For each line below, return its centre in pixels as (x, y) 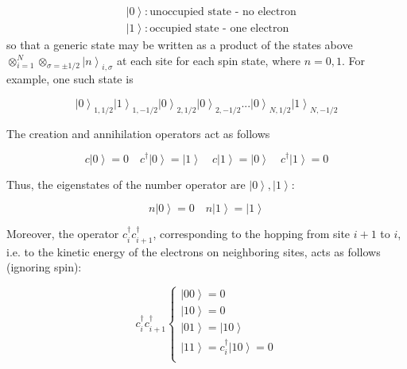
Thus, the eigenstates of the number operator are (126, 184)
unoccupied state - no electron (223, 12)
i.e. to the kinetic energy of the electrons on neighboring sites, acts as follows (194, 251)
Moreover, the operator (63, 234)
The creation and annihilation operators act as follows (138, 133)
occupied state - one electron (219, 29)
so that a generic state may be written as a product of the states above (180, 45)
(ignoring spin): (44, 267)
